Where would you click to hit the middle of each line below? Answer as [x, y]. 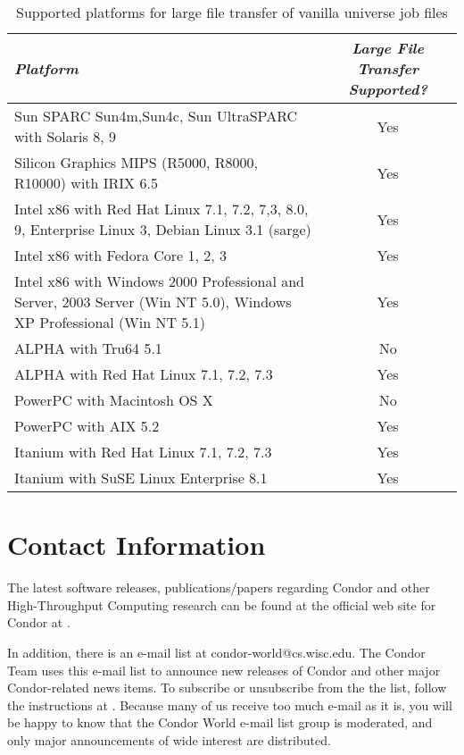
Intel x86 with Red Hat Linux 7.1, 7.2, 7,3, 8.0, [162, 209]
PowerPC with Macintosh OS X [114, 400]
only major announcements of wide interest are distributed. [169, 739]
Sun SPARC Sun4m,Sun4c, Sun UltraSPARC [156, 116]
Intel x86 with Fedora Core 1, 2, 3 [121, 255]
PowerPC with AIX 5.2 [87, 426]
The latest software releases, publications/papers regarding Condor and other [219, 587]
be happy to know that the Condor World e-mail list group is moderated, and [220, 722]
